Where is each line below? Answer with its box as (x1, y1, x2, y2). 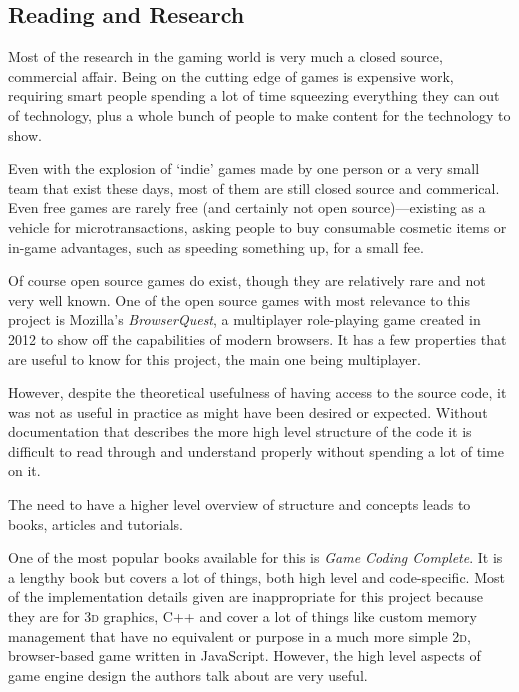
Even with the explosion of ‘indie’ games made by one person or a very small (8, 158, 480, 179)
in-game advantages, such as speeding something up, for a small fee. (8, 236, 424, 257)
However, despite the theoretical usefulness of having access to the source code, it (8, 382, 507, 403)
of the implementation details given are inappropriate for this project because (8, 586, 483, 607)
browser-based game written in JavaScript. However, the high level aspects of (8, 645, 481, 666)
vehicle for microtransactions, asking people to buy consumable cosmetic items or (8, 216, 507, 237)
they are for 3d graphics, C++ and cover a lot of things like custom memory (8, 606, 477, 627)
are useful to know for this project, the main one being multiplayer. (8, 348, 421, 369)
